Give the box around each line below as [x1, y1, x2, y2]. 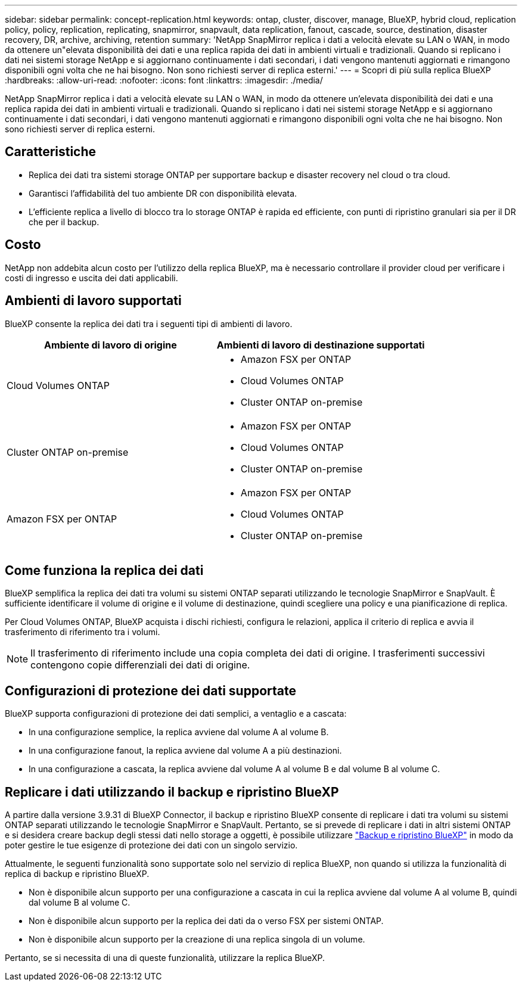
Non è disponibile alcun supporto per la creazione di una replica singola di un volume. [29, 934, 365, 945]
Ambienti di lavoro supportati [5, 293, 182, 309]
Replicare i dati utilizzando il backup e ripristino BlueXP [5, 784, 339, 800]
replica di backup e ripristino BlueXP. [5, 869, 150, 879]
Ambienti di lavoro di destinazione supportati [216, 338, 425, 351]
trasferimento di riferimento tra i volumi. [5, 627, 160, 637]
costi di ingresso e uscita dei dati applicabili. [5, 272, 178, 283]
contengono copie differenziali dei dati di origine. [30, 659, 250, 671]
